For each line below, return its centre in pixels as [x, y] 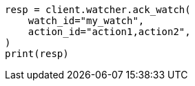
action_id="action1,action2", [109, 32]
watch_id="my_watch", [86, 21]
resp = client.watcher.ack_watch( [98, 10]
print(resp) [37, 54]
